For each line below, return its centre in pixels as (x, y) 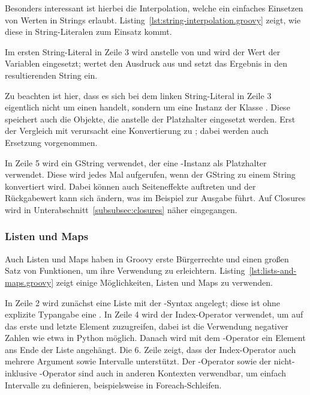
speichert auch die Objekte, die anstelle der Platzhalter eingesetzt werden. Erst (150, 119)
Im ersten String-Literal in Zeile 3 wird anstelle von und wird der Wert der (143, 51)
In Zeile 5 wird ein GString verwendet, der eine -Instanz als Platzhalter (136, 162)
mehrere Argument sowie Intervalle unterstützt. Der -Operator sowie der (138, 361)
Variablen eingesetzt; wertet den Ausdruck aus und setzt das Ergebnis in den (146, 63)
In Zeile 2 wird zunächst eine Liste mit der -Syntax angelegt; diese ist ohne (143, 302)
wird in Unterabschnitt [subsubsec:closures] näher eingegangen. (121, 209)
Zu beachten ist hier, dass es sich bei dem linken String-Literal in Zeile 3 (138, 95)
